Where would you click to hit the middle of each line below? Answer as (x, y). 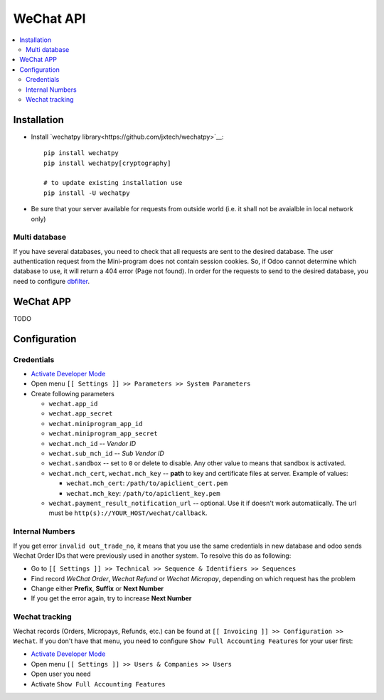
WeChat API (49, 18)
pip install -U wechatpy (87, 193)
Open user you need (61, 674)
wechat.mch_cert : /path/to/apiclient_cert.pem (147, 483)
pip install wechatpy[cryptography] (107, 163)
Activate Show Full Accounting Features (98, 684)
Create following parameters (73, 393)
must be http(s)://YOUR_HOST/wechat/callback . (128, 513)
